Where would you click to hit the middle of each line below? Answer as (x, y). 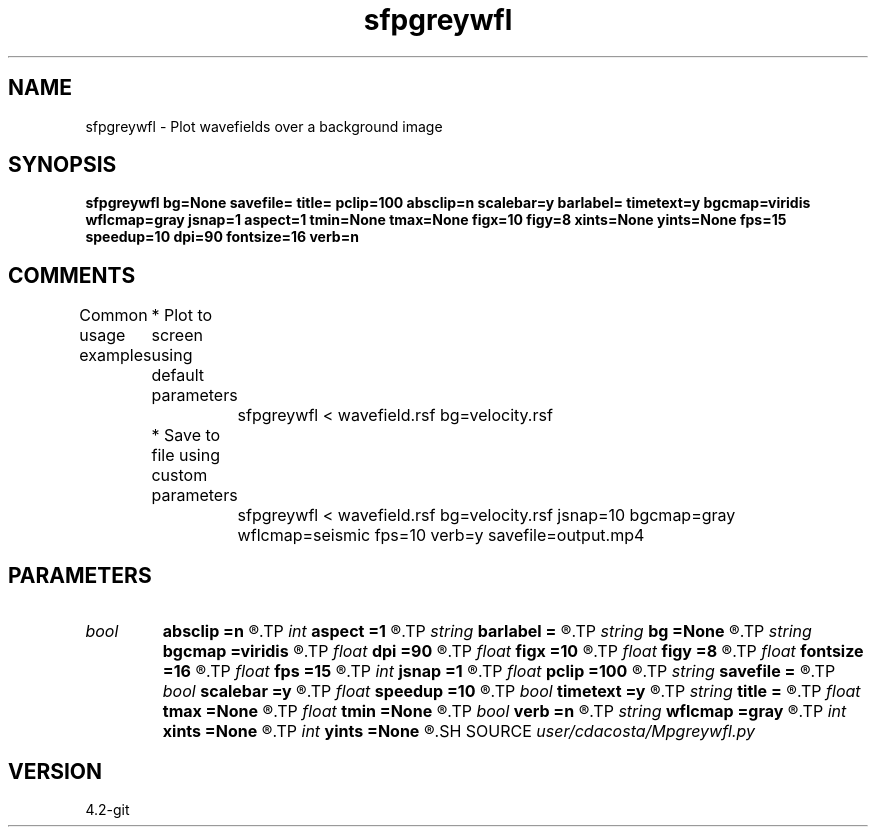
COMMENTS (72, 275)
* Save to (186, 435)
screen (177, 335)
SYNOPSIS (62, 165)
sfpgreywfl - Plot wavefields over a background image (264, 126)
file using (185, 455)
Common (113, 315)
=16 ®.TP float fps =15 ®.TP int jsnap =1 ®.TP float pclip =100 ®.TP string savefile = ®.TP (499, 671)
